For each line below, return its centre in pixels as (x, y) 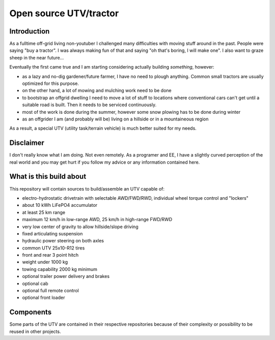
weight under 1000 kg (45, 262)
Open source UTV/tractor (64, 13)
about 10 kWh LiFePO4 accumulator (60, 205)
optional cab (35, 283)
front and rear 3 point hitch (50, 255)
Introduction (30, 31)
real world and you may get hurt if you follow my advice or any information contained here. (105, 162)
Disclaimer (27, 143)
